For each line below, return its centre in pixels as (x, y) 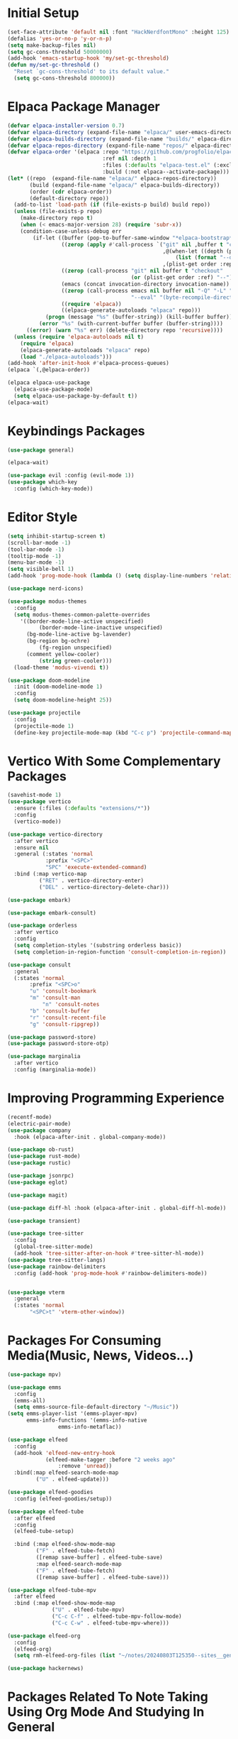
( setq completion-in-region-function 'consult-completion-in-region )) (120, 952)
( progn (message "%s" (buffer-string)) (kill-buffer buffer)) (139, 317)
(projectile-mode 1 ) (44, 726)
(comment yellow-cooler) (63, 654)
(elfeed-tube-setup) (44, 1532)
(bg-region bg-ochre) (58, 641)
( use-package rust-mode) (44, 1156)
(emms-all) (30, 1400)
